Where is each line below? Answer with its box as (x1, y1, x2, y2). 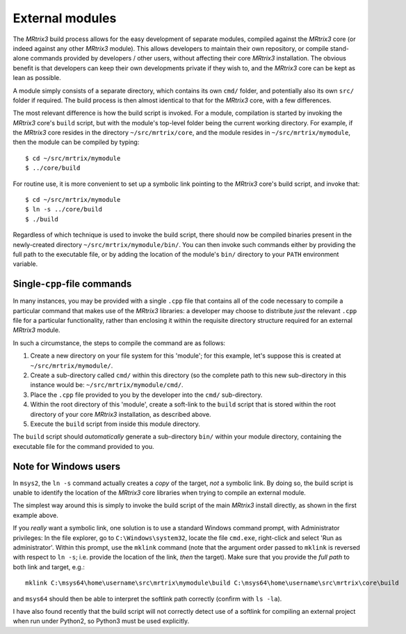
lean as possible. (13, 74, 62, 82)
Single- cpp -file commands (13, 278, 132, 290)
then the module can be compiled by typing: (13, 138, 140, 146)
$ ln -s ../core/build (25, 205, 103, 214)
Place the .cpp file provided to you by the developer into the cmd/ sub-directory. (30, 390, 263, 399)
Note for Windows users (13, 460, 121, 473)
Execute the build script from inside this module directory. (30, 420, 201, 428)
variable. (13, 260, 38, 268)
